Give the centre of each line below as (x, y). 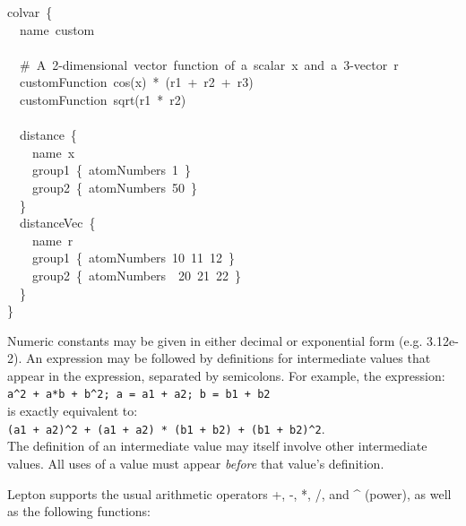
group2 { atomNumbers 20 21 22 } (137, 275)
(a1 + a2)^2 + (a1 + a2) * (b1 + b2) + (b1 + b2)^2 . (166, 428)
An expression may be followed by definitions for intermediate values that (228, 358)
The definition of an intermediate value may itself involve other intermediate (217, 446)
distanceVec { (57, 223)
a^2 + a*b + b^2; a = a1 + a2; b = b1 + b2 (139, 395)
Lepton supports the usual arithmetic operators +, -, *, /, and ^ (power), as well (229, 493)
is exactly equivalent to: (73, 411)
